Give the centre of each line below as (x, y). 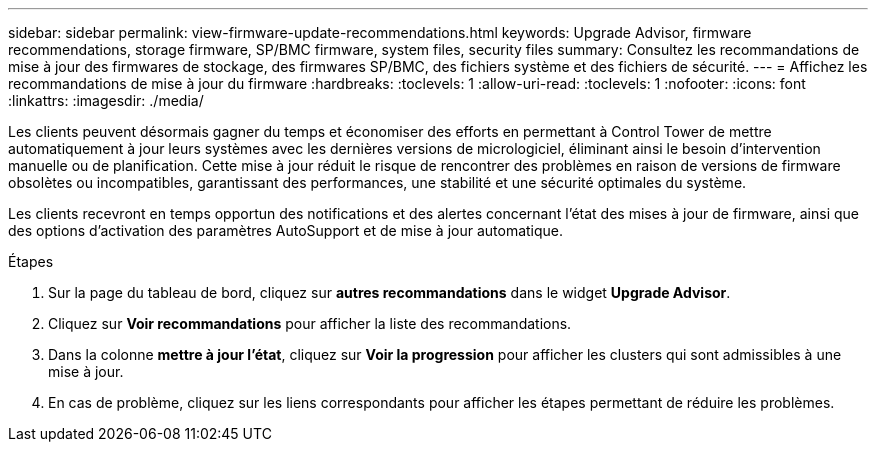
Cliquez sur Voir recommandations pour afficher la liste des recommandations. (310, 323)
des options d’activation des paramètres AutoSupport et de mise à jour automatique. (286, 230)
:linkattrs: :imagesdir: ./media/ (106, 100)
